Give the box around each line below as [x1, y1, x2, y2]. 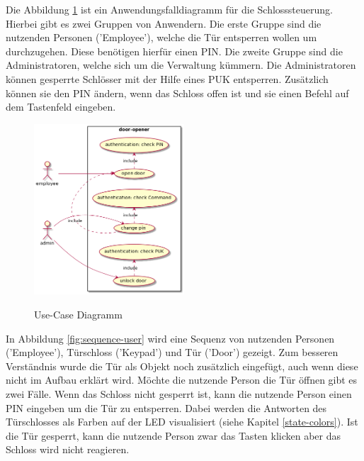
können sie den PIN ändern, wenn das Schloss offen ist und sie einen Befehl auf [6, 85, 349, 100]
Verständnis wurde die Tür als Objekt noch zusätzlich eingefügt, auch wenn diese [6, 358, 358, 373]
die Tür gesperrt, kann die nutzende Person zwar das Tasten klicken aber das [6, 428, 341, 443]
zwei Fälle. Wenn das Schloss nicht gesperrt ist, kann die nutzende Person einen [6, 387, 352, 401]
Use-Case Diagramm [34, 307, 123, 322]
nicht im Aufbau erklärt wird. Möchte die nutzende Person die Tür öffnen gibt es [6, 372, 358, 387]
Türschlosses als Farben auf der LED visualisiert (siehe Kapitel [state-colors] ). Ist [6, 414, 358, 429]
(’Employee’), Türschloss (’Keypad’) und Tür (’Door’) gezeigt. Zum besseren [6, 345, 339, 360]
